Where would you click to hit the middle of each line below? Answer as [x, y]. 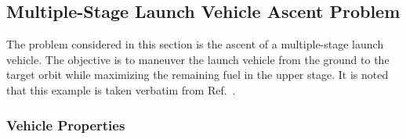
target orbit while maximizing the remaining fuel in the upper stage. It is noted [198, 75]
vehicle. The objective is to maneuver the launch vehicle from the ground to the [198, 59]
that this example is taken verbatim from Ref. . [121, 89]
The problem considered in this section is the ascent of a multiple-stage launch [195, 44]
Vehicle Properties [66, 125]
